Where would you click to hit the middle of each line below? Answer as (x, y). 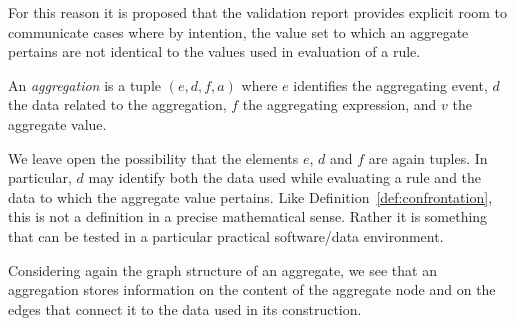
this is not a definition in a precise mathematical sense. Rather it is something (248, 216)
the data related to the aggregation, (117, 104)
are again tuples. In (428, 157)
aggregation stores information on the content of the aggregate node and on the (252, 289)
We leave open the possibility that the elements (153, 157)
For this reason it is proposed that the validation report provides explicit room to (258, 12)
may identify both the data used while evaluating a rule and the (285, 177)
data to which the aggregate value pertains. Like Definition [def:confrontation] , (250, 196)
